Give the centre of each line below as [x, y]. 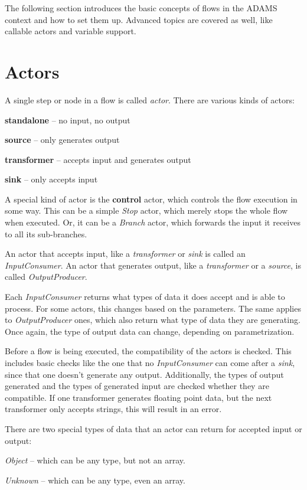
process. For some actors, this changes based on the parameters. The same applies [153, 308]
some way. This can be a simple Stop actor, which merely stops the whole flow [146, 210]
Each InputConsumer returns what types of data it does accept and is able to [145, 297]
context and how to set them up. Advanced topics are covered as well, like [139, 19]
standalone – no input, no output [68, 120]
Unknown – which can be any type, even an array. [95, 480]
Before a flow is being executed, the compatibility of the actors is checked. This [148, 351]
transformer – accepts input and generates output [98, 159]
